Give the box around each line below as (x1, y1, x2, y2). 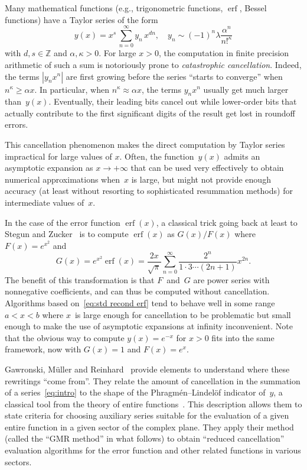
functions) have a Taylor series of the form (5, 13, 158, 25)
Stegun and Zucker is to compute (5, 228, 129, 240)
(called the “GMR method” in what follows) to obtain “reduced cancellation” (5, 432, 285, 445)
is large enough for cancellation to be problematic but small (74, 308, 291, 320)
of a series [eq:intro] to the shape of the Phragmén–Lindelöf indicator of (5, 386, 266, 398)
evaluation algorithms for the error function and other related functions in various (5, 444, 301, 456)
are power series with (193, 273, 270, 286)
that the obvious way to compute (5, 331, 125, 343)
